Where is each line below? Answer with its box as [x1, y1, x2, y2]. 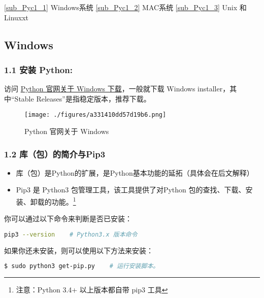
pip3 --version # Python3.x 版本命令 [4, 230, 138, 238]
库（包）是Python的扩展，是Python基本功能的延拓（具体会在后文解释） [16, 167, 254, 178]
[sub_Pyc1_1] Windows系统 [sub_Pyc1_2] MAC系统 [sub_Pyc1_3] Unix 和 [4, 2, 247, 12]
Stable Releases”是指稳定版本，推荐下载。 [14, 93, 151, 104]
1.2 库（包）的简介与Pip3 [4, 147, 106, 160]
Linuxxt [4, 12, 29, 22]
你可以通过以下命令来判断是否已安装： [4, 213, 132, 224]
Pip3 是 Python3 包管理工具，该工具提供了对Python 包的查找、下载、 [16, 184, 246, 195]
